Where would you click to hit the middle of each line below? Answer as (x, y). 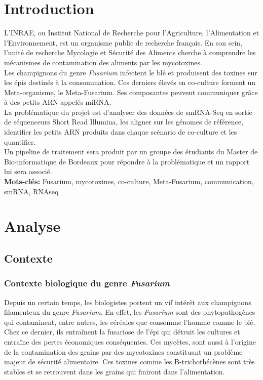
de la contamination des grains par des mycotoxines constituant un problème (123, 351)
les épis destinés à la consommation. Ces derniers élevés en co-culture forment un (130, 82)
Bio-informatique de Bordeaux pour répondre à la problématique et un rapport (127, 161)
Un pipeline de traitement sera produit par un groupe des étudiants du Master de (131, 152)
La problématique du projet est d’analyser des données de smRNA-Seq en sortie (128, 112)
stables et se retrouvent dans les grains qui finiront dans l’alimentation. (115, 371)
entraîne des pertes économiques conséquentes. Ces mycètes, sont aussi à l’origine (130, 341)
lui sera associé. (28, 171)
